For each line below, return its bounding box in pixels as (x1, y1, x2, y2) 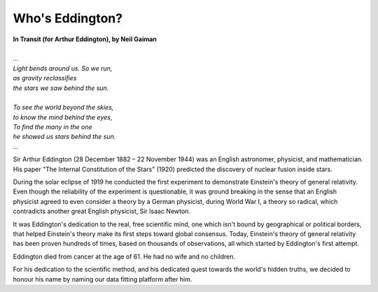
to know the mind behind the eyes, (13, 112, 113, 122)
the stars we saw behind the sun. (13, 84, 109, 92)
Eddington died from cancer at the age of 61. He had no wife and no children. (13, 252, 236, 261)
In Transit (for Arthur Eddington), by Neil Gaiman (13, 35, 157, 43)
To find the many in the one (13, 123, 92, 131)
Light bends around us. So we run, (13, 64, 113, 73)
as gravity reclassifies (13, 74, 77, 82)
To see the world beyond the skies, (13, 103, 114, 112)
